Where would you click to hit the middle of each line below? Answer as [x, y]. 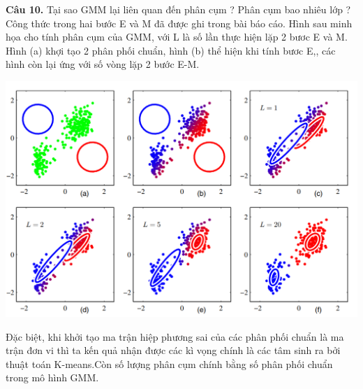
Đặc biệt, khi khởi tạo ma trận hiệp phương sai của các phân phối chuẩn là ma [175, 336]
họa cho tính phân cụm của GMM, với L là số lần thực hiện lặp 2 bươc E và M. [177, 37]
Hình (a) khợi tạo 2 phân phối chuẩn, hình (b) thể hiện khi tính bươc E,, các [171, 50]
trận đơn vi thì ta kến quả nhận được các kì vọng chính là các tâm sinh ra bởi [173, 350]
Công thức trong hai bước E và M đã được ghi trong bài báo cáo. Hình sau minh [179, 23]
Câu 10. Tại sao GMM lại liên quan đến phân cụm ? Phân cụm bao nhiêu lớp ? [178, 9]
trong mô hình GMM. [52, 377]
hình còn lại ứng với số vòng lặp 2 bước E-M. [103, 64]
